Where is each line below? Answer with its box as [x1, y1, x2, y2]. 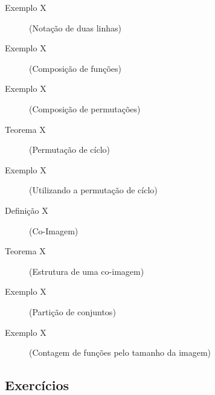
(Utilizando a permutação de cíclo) [29, 184, 158, 196]
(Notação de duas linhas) [29, 21, 121, 34]
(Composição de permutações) [29, 102, 141, 115]
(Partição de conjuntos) [29, 305, 116, 318]
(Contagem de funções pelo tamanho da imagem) [29, 346, 211, 359]
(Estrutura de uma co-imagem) [29, 265, 144, 277]
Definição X [5, 204, 48, 216]
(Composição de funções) [29, 62, 121, 74]
